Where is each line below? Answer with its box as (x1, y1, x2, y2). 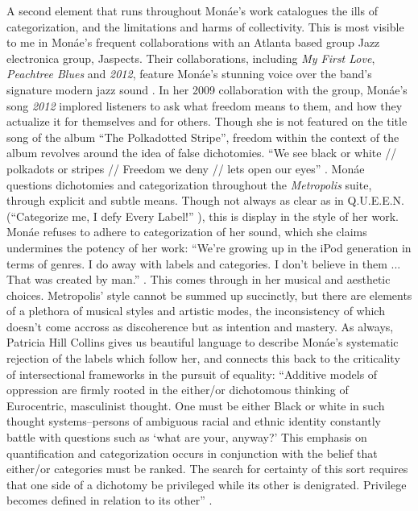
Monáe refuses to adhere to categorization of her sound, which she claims (6, 223, 367, 240)
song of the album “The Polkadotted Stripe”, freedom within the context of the (6, 128, 399, 145)
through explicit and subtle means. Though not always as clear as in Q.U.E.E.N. (6, 192, 404, 209)
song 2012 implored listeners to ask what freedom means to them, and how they (6, 97, 403, 114)
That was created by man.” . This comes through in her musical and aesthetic (6, 271, 391, 288)
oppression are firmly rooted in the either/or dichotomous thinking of (6, 381, 349, 398)
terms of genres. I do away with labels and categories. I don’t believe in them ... (6, 255, 401, 272)
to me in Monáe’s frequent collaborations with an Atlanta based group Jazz (6, 34, 380, 51)
